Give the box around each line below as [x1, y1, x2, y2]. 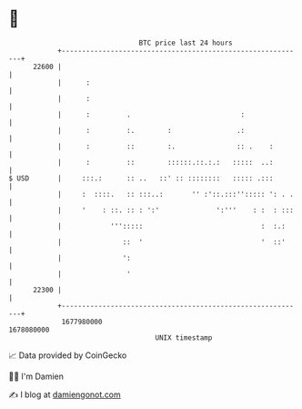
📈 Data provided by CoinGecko [8, 350, 127, 361]
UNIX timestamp [155, 332, 213, 343]
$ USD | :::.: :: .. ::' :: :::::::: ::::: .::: [8, 173, 274, 183]
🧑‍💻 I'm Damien [8, 371, 65, 382]
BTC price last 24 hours [138, 38, 233, 47]
